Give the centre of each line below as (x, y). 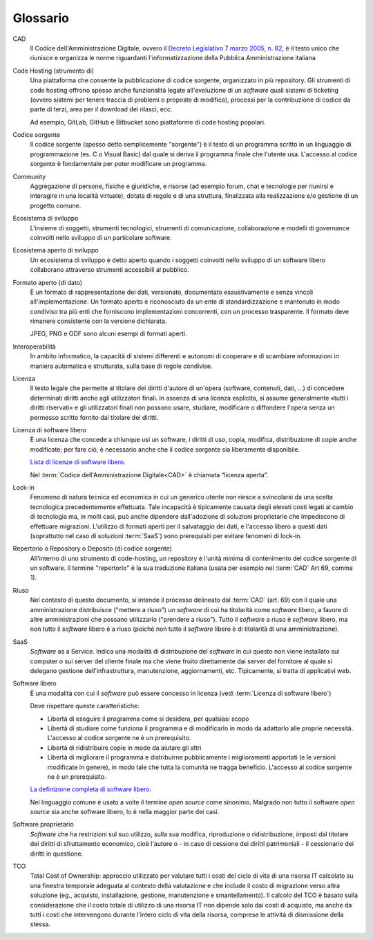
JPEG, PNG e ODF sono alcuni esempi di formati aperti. (108, 334)
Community (29, 176)
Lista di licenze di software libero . (78, 462)
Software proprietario (43, 824)
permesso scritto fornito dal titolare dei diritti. (94, 417)
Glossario (41, 18)
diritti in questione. (57, 854)
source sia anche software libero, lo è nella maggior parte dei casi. (125, 812)
